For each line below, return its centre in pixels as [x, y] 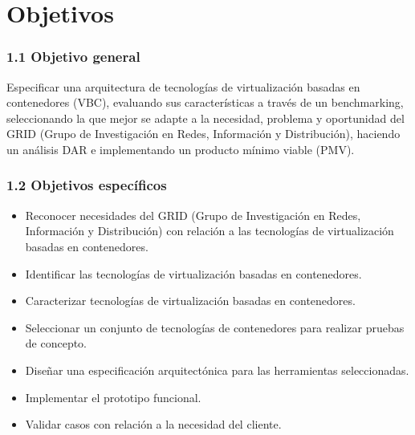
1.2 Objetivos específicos [87, 185]
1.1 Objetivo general [73, 57]
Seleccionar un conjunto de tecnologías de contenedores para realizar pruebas [215, 327]
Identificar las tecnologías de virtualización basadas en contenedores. [193, 273]
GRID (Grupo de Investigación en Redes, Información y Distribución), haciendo [203, 134]
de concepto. [56, 343]
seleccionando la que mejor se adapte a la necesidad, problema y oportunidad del [205, 118]
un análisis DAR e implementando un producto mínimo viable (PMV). [181, 149]
